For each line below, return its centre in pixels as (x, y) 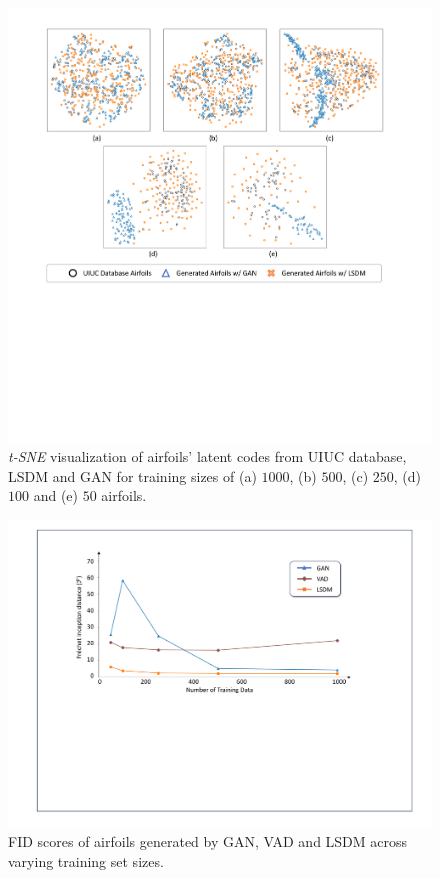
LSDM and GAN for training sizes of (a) (132, 475)
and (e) (55, 495)
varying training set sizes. (86, 860)
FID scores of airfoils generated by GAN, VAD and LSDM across (208, 841)
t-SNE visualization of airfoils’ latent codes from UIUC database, (207, 456)
